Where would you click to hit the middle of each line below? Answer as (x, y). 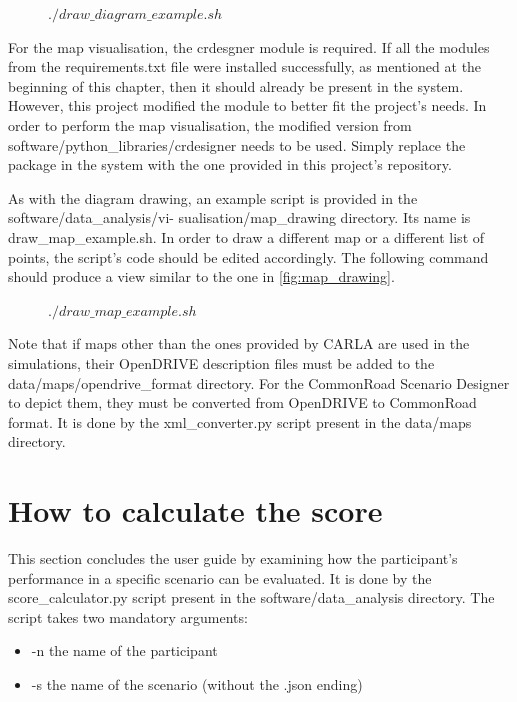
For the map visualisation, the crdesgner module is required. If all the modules (249, 46)
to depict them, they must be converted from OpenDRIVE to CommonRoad (242, 402)
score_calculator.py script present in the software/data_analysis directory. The (251, 597)
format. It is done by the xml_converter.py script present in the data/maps (240, 421)
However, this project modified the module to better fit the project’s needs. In (247, 105)
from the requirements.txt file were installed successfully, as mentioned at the (245, 66)
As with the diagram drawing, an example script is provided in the (213, 197)
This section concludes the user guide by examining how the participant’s (233, 558)
